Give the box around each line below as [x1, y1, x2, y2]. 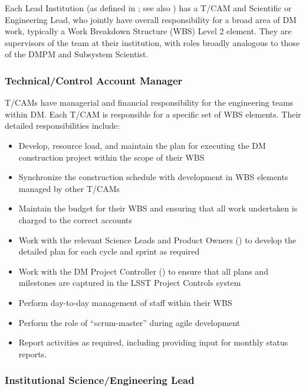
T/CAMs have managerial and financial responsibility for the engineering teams [5, 96, 294, 109]
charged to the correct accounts [18, 213, 133, 226]
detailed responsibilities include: [5, 119, 120, 132]
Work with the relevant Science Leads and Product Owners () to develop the [18, 233, 297, 246]
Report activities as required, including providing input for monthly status [18, 336, 288, 348]
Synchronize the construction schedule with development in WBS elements [18, 171, 288, 183]
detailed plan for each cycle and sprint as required [18, 245, 200, 258]
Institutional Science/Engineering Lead [5, 373, 195, 387]
